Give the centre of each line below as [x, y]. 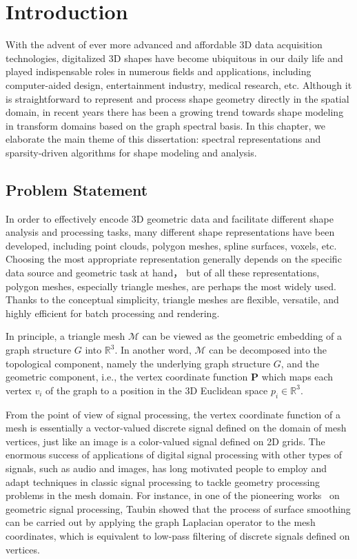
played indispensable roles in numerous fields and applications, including [159, 71]
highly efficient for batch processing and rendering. [113, 313]
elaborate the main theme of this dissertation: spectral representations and [163, 139]
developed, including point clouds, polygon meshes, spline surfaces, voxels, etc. [171, 245]
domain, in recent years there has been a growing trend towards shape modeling [175, 112]
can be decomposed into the [268, 350]
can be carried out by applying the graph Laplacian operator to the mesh [161, 522]
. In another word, [153, 350]
